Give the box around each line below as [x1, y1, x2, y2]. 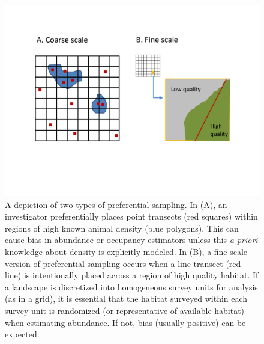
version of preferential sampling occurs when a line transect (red [5, 257, 241, 269]
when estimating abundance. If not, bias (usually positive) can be [5, 316, 246, 328]
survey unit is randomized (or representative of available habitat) [5, 304, 245, 316]
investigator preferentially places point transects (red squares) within [5, 210, 258, 223]
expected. [5, 328, 40, 340]
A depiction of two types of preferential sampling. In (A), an [5, 198, 227, 210]
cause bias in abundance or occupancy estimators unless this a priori [5, 233, 258, 246]
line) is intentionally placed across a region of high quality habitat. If [5, 269, 259, 281]
